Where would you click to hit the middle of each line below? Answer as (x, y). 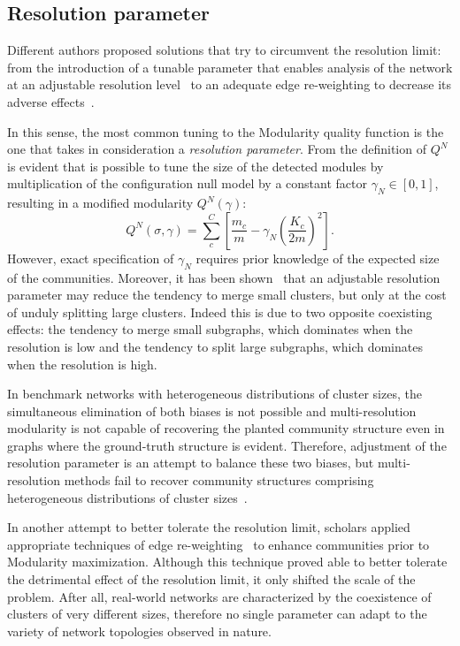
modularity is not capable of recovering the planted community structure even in (226, 428)
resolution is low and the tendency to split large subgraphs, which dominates (215, 346)
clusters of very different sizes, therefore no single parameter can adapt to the (217, 614)
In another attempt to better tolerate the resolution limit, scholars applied (209, 527)
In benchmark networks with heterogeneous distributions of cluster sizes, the (215, 394)
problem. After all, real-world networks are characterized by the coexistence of (219, 596)
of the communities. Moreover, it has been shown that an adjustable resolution (224, 277)
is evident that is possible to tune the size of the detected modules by (195, 166)
